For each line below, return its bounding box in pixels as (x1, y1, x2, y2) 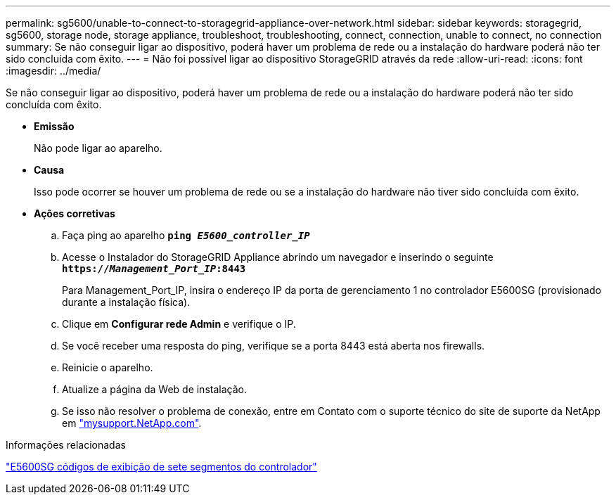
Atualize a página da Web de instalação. (62, 383, 247, 395)
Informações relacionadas (6, 439, 126, 451)
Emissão (34, 120, 75, 132)
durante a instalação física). (62, 296, 191, 308)
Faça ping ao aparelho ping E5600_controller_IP (62, 229, 310, 241)
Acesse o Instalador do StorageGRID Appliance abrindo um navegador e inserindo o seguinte (62, 251, 494, 263)
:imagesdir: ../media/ (6, 65, 101, 77)
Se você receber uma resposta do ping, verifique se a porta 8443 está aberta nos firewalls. (62, 340, 485, 352)
